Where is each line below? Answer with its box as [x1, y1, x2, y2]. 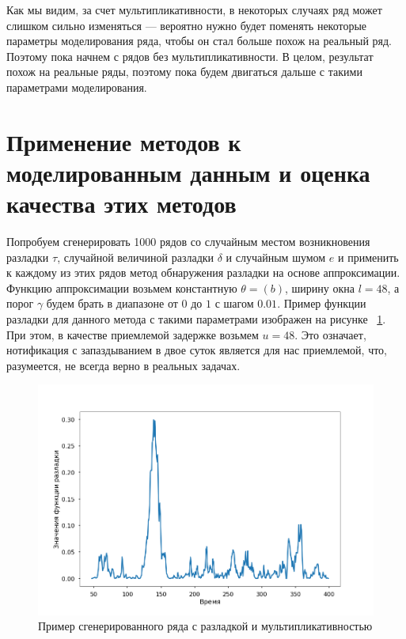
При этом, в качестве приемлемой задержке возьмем [6, 326, 259, 342]
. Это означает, [294, 326, 366, 342]
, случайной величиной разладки [57, 248, 214, 265]
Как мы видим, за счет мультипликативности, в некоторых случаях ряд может [6, 2, 382, 17]
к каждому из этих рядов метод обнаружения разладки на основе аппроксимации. [6, 264, 400, 281]
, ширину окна [285, 279, 355, 296]
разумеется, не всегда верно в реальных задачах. [6, 357, 241, 373]
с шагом [214, 295, 254, 312]
